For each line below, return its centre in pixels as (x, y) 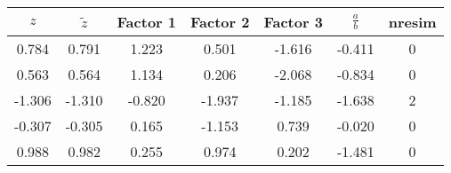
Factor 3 (293, 22)
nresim (412, 22)
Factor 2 (220, 22)
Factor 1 (146, 22)
